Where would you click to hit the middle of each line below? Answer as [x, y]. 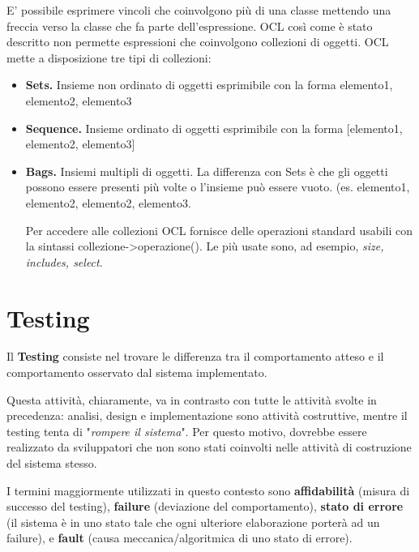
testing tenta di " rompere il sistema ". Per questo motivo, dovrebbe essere [187, 431]
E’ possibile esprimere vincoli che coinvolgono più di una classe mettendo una [199, 10]
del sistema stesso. [52, 463]
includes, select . [64, 261]
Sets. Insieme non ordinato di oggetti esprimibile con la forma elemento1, [209, 85]
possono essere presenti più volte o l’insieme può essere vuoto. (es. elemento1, [218, 187]
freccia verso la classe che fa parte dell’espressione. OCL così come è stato [190, 26]
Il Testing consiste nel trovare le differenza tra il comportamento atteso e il [195, 356]
